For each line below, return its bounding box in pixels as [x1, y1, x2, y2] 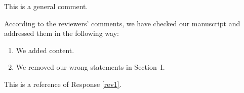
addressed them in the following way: [4, 28, 119, 38]
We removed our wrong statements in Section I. [16, 62, 165, 72]
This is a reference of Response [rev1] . [4, 78, 121, 89]
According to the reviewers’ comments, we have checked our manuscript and [4, 18, 240, 28]
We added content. [16, 44, 74, 55]
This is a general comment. [4, 1, 88, 11]
